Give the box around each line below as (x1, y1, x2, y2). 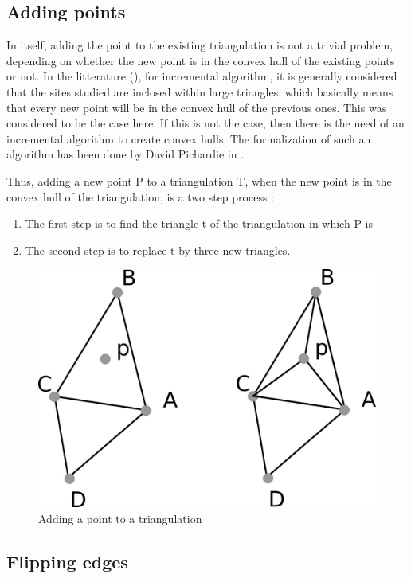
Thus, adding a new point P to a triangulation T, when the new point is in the (6, 172, 392, 189)
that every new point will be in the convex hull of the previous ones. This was (6, 99, 387, 115)
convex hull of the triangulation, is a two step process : (6, 188, 274, 205)
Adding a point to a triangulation (38, 510, 202, 526)
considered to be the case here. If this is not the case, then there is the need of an (6, 115, 405, 131)
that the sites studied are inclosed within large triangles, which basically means (6, 83, 393, 100)
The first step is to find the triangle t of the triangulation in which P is (25, 215, 373, 232)
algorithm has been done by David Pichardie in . (6, 146, 245, 162)
